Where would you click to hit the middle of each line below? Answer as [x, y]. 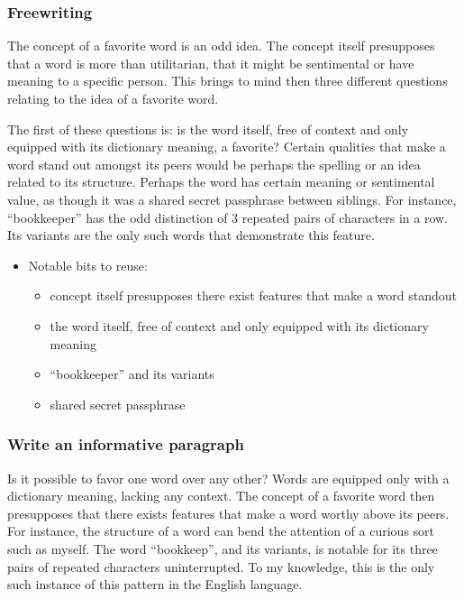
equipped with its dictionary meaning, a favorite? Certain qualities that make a [227, 147]
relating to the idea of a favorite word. [113, 98]
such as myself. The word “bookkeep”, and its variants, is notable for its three [223, 548]
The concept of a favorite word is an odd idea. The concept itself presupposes [221, 46]
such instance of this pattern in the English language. [155, 584]
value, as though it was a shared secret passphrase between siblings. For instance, [232, 199]
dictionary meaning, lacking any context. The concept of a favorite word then [221, 496]
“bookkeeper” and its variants [132, 374]
